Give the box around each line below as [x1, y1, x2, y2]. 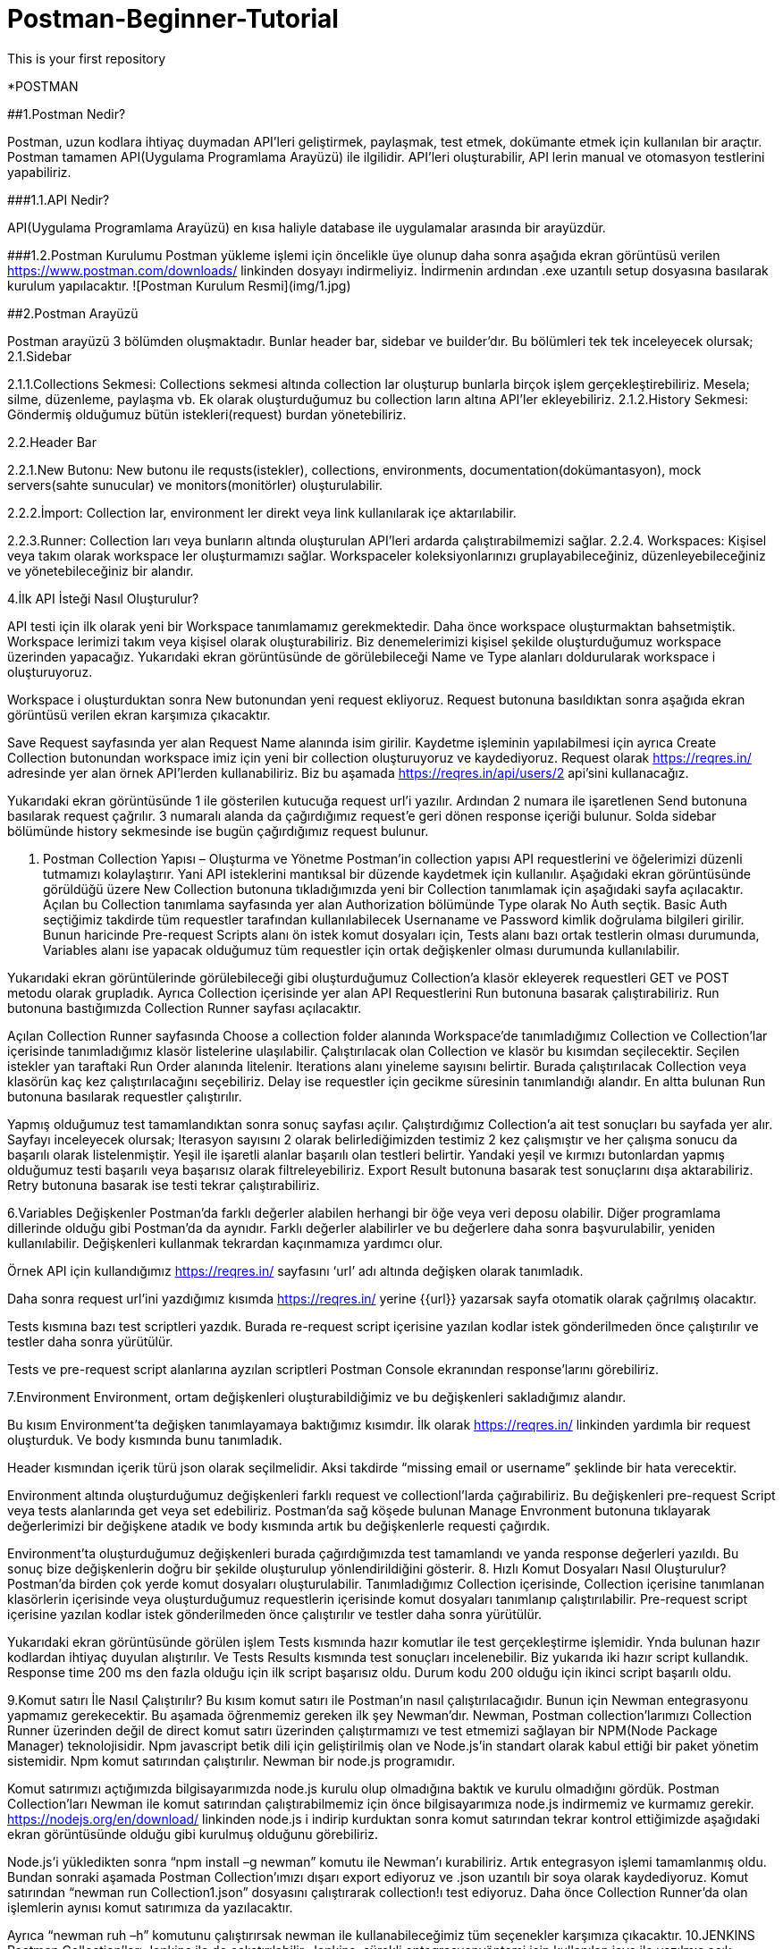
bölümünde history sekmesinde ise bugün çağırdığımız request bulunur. [7, 823, 429, 839]
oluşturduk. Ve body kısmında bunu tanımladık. [7, 1431, 282, 1447]
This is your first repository [7, 50, 166, 66]
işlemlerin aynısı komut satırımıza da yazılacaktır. [7, 1899, 293, 1915]
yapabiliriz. [7, 164, 72, 180]
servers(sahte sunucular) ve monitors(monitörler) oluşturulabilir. [7, 477, 383, 493]
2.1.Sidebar [7, 348, 72, 364]
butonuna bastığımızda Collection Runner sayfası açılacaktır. [7, 1000, 362, 1016]
